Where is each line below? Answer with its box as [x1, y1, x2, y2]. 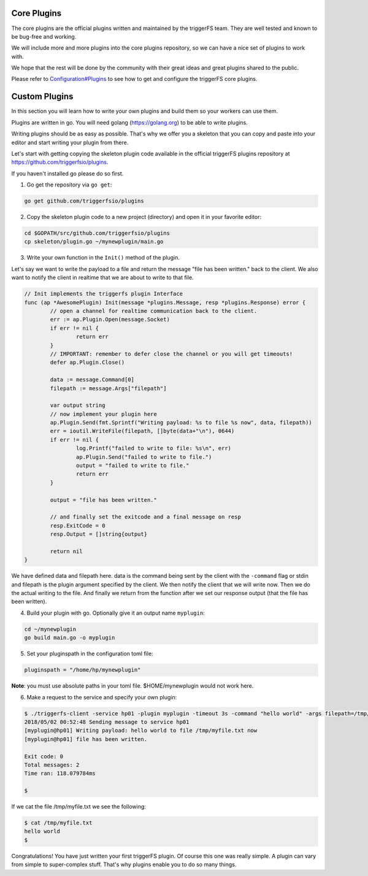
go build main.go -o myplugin [24, 634, 115, 641]
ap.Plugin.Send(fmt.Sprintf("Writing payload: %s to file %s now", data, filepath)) [50, 419, 312, 426]
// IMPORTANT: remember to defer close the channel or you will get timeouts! [50, 350, 293, 357]
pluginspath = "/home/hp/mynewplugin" [24, 666, 141, 674]
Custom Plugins [11, 91, 74, 102]
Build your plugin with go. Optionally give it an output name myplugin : [26, 609, 205, 617]
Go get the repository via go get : [26, 181, 112, 188]
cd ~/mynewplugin [24, 626, 77, 632]
